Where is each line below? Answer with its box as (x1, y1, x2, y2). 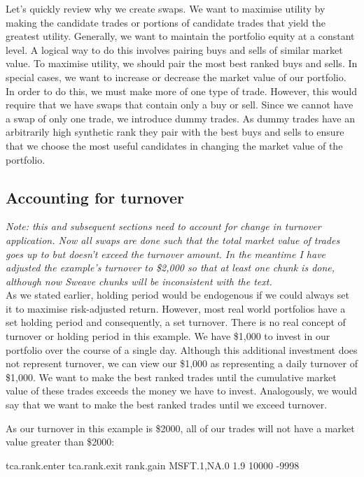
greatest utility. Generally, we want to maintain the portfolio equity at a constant (6, 29, 355, 43)
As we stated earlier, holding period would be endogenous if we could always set (6, 287, 349, 302)
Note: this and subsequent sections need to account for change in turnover (6, 219, 321, 234)
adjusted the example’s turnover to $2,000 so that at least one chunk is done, (6, 260, 335, 275)
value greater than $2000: (6, 434, 115, 449)
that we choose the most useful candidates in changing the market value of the (6, 138, 343, 152)
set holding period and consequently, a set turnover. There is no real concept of (6, 315, 346, 329)
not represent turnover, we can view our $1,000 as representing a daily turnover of (6, 356, 358, 371)
